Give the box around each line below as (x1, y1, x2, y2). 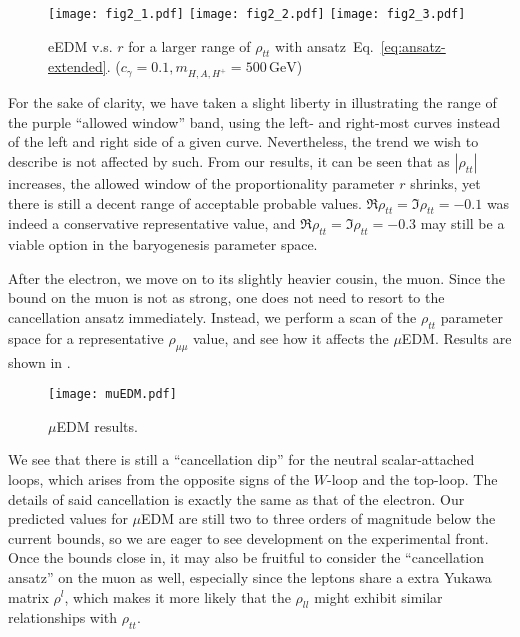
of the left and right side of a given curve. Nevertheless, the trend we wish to (8, 131, 479, 152)
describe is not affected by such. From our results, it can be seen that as (8, 150, 450, 171)
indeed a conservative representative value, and (8, 213, 296, 234)
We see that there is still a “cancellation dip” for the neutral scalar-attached (8, 449, 475, 470)
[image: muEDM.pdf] (48, 387, 177, 402)
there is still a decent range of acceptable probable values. (8, 192, 362, 213)
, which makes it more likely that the (64, 586, 291, 607)
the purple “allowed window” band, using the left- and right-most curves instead (8, 111, 501, 132)
